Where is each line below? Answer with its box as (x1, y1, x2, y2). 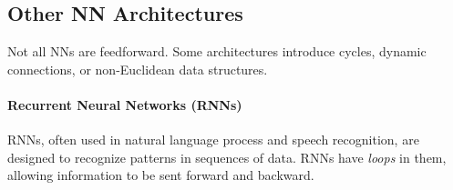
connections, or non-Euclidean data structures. (7, 59, 268, 78)
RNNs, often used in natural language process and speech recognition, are (7, 130, 419, 149)
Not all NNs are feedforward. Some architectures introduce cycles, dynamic (7, 42, 427, 61)
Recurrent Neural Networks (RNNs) (7, 95, 242, 114)
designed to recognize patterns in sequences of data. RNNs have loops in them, (7, 147, 447, 166)
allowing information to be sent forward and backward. (7, 165, 314, 185)
